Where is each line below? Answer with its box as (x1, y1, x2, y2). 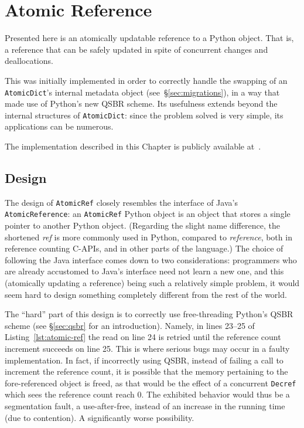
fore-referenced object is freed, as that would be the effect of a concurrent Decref (5, 376, 296, 389)
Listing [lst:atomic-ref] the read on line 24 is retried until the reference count (5, 331, 281, 343)
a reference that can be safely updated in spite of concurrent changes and (5, 43, 268, 55)
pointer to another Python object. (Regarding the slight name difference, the (5, 219, 281, 232)
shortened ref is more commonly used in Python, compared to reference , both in (5, 230, 292, 243)
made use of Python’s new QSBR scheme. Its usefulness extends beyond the (5, 97, 278, 110)
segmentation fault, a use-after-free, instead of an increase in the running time (5, 400, 285, 412)
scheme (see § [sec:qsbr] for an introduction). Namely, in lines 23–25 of (5, 319, 255, 331)
